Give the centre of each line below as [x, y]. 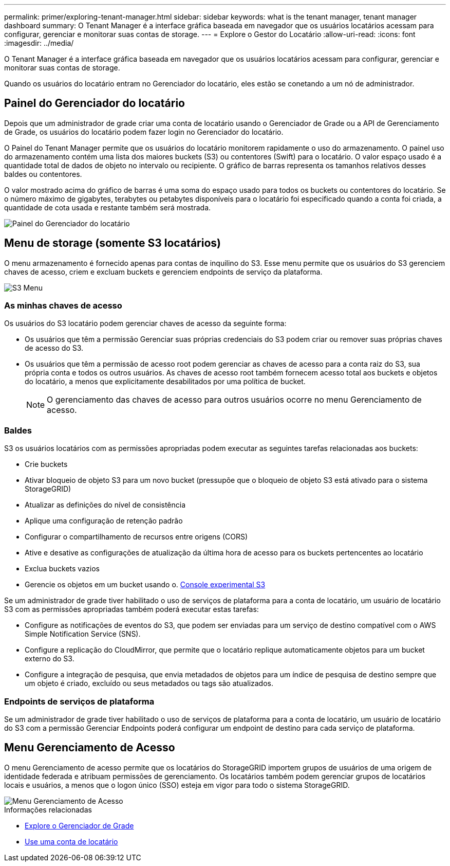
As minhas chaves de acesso [63, 306]
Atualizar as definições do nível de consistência [105, 505]
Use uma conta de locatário [71, 841]
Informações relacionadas [48, 809]
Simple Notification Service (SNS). [83, 634]
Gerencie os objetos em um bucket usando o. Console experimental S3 [145, 585]
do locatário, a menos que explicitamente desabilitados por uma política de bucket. [165, 382]
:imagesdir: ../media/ [39, 43]
